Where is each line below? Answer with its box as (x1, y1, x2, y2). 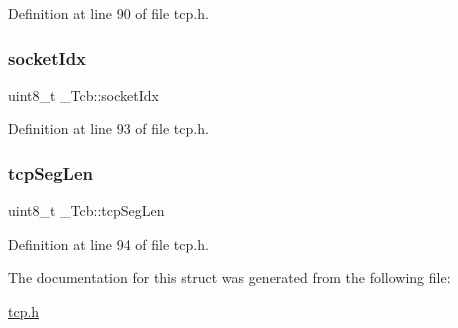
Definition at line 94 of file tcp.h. (8, 233, 209, 254)
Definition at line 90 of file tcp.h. (8, 3, 209, 23)
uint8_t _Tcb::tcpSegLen (8, 200, 165, 221)
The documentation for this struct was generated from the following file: (8, 267, 451, 288)
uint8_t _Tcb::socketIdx (8, 84, 159, 105)
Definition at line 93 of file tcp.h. (8, 118, 209, 139)
